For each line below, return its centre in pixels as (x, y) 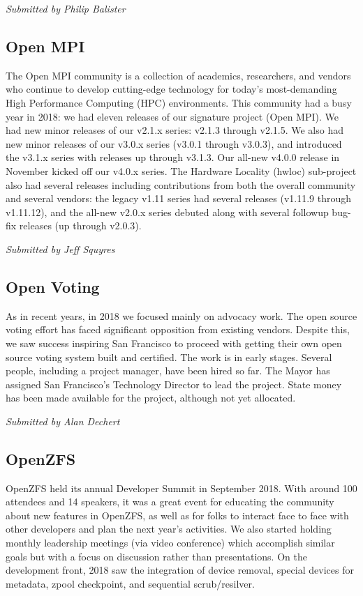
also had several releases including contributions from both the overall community (181, 184)
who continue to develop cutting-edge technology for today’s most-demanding (171, 89)
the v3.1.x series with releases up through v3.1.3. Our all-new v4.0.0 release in (173, 157)
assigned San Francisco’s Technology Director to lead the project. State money (174, 384)
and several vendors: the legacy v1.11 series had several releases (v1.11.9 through (179, 198)
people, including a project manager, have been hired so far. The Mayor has (168, 370)
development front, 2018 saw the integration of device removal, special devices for (180, 570)
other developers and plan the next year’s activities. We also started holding (169, 529)
